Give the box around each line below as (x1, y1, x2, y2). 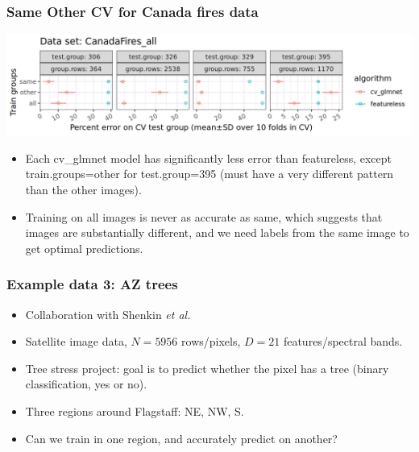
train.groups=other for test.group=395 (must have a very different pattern (25, 165, 394, 182)
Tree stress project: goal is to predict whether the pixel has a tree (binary (25, 359, 389, 376)
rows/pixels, (181, 333, 241, 350)
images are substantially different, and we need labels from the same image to (25, 224, 409, 241)
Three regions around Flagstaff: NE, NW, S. (25, 402, 244, 419)
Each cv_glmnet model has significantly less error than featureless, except (25, 149, 392, 166)
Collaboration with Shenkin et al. (25, 305, 191, 322)
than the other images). (25, 181, 142, 197)
